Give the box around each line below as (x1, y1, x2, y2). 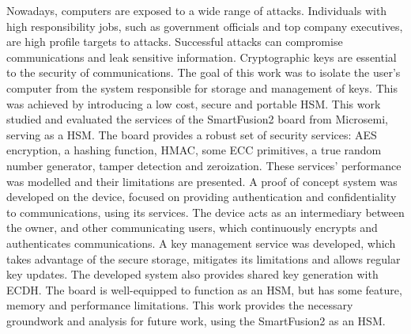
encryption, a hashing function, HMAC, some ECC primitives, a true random (6, 142, 382, 158)
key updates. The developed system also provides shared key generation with (6, 266, 379, 283)
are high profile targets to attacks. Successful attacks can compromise (6, 33, 343, 50)
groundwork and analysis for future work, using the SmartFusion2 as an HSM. (6, 312, 386, 328)
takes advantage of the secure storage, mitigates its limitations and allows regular (6, 250, 401, 267)
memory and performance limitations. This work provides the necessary (6, 297, 353, 313)
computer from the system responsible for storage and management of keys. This (6, 79, 398, 96)
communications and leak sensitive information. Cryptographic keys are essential (6, 48, 397, 65)
